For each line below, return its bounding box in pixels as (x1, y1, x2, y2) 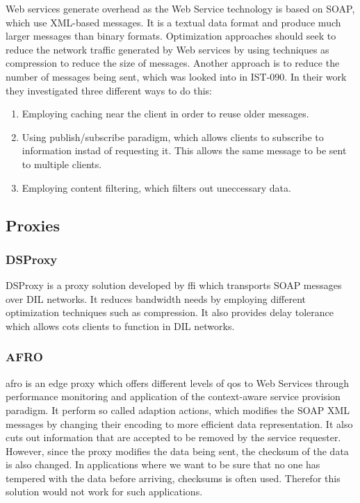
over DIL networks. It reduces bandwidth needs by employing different (6, 291, 306, 306)
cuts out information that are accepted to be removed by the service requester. (6, 430, 341, 445)
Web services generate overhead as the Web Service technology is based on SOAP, (6, 1, 355, 15)
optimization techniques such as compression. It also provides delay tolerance (6, 305, 334, 320)
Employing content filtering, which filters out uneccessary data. (22, 180, 291, 195)
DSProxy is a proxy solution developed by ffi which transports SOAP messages (6, 278, 342, 292)
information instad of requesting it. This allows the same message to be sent (22, 143, 347, 158)
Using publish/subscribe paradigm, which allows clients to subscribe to (22, 129, 324, 144)
